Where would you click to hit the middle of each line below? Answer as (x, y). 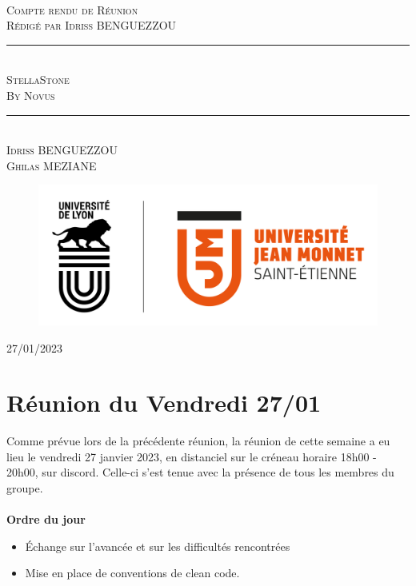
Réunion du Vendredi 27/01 (164, 403)
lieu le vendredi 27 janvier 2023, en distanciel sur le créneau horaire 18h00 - (192, 456)
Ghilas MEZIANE (52, 165)
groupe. (25, 488)
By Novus (31, 95)
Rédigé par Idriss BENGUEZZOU (92, 25)
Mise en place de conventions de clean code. (132, 573)
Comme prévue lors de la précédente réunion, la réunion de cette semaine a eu (198, 441)
